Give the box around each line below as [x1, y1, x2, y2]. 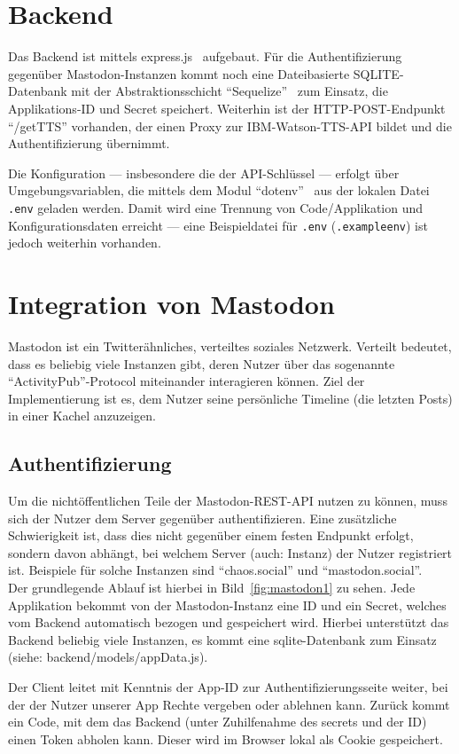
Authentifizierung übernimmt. [8, 134, 170, 153]
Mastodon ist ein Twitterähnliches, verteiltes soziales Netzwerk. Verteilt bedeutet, [8, 336, 452, 355]
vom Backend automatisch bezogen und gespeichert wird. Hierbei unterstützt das [8, 613, 449, 632]
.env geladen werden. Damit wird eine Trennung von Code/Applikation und [8, 198, 424, 216]
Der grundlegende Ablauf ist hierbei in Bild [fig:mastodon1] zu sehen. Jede [8, 578, 416, 597]
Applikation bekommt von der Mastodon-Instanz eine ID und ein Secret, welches [8, 595, 447, 614]
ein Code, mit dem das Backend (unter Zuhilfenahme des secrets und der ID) [8, 712, 427, 731]
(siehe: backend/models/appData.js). [8, 648, 208, 666]
